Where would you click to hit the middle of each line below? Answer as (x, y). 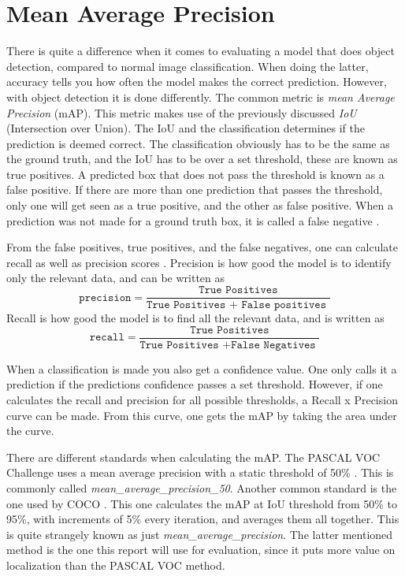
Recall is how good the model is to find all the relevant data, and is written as (195, 318)
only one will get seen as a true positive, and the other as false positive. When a (200, 205)
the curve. (30, 431)
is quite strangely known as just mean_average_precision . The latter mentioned (200, 534)
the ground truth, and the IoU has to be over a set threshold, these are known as (202, 159)
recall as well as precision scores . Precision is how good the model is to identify (199, 262)
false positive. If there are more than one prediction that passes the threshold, (195, 190)
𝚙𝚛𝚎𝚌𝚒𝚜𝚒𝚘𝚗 (105, 297)
